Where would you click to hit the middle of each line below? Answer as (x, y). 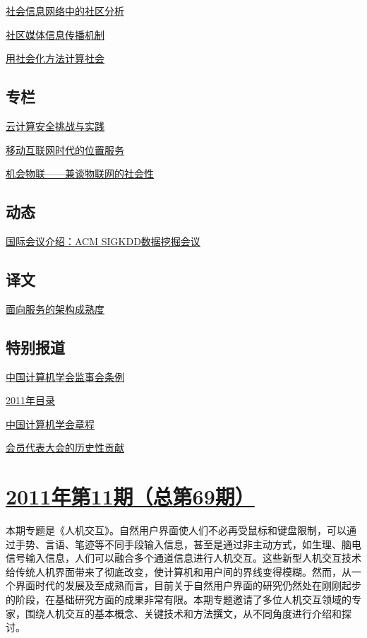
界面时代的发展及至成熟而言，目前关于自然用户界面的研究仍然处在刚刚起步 (188, 585)
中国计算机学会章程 (50, 424)
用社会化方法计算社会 (55, 58)
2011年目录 (30, 400)
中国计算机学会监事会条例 (65, 376)
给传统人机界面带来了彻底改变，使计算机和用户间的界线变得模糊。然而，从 (179, 571)
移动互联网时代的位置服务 (65, 149)
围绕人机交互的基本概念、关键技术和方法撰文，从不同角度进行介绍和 (183, 613)
